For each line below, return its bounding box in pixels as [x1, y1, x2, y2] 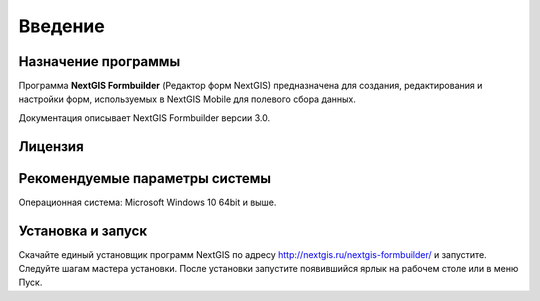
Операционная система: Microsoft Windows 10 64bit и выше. [18, 196, 277, 208]
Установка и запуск [18, 222, 148, 239]
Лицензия [18, 138, 84, 155]
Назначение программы [18, 53, 181, 70]
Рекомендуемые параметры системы [18, 170, 272, 187]
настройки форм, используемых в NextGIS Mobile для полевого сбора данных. [18, 93, 357, 105]
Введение [18, 15, 105, 37]
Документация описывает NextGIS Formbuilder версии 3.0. [18, 111, 270, 124]
